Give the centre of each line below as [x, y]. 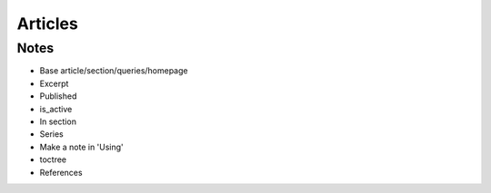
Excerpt [54, 83]
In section [58, 121]
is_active [56, 109]
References [61, 172]
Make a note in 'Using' [82, 147]
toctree [53, 159]
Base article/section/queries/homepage [114, 71]
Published [58, 96]
